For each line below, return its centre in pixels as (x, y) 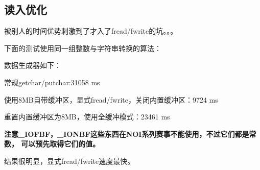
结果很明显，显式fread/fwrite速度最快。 (69, 161)
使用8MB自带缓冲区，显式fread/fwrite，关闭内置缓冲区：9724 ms (111, 99)
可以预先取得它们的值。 (61, 144)
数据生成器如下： (33, 65)
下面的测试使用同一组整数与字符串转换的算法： (83, 48)
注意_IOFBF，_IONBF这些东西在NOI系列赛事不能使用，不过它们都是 (127, 133)
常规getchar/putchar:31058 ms (52, 82)
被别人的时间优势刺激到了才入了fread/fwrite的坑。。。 (91, 31)
